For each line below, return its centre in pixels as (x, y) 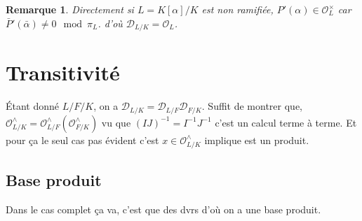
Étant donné (33, 106)
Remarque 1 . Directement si (70, 9)
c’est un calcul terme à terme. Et (286, 122)
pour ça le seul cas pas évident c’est (82, 140)
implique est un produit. (257, 140)
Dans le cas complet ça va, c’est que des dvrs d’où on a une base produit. (163, 209)
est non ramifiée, (237, 9)
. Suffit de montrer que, (252, 106)
